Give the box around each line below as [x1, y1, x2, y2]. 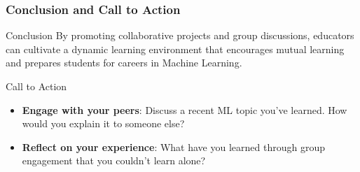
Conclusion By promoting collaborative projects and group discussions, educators [6, 28, 354, 43]
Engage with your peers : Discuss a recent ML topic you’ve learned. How [22, 102, 347, 117]
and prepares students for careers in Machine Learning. [6, 55, 242, 70]
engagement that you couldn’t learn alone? [22, 153, 206, 168]
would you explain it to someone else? [22, 116, 185, 131]
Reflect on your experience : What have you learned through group [22, 139, 325, 154]
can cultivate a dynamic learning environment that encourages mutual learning [6, 41, 345, 56]
